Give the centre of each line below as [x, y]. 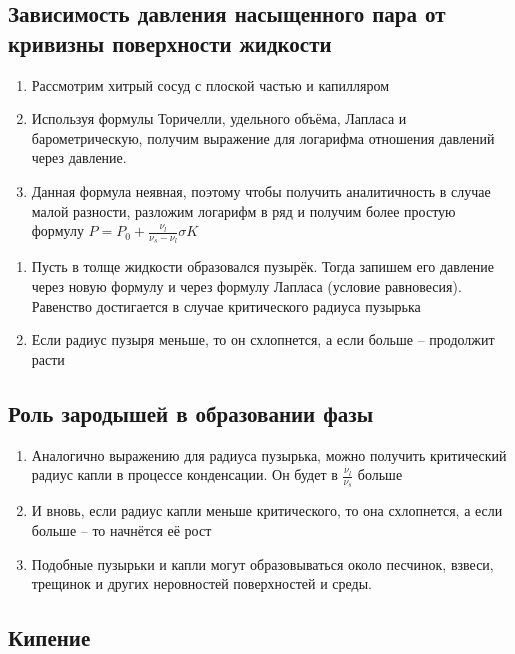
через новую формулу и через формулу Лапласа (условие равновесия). [246, 285]
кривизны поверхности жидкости [170, 42]
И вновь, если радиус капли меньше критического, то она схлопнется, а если [267, 510]
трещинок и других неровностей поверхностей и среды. [201, 583]
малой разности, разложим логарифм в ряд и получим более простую [243, 210]
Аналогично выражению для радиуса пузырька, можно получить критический [269, 454]
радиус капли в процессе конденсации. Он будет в [184, 474]
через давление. [79, 157]
